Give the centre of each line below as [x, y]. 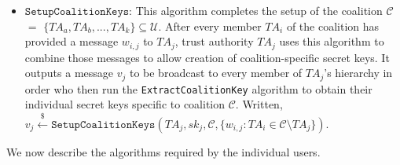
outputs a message [69, 73]
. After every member [210, 26]
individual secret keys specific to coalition [125, 104]
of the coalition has [333, 26]
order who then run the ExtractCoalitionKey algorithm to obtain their [198, 88]
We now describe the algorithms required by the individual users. [163, 151]
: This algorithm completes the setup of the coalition [256, 10]
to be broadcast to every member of [216, 73]
